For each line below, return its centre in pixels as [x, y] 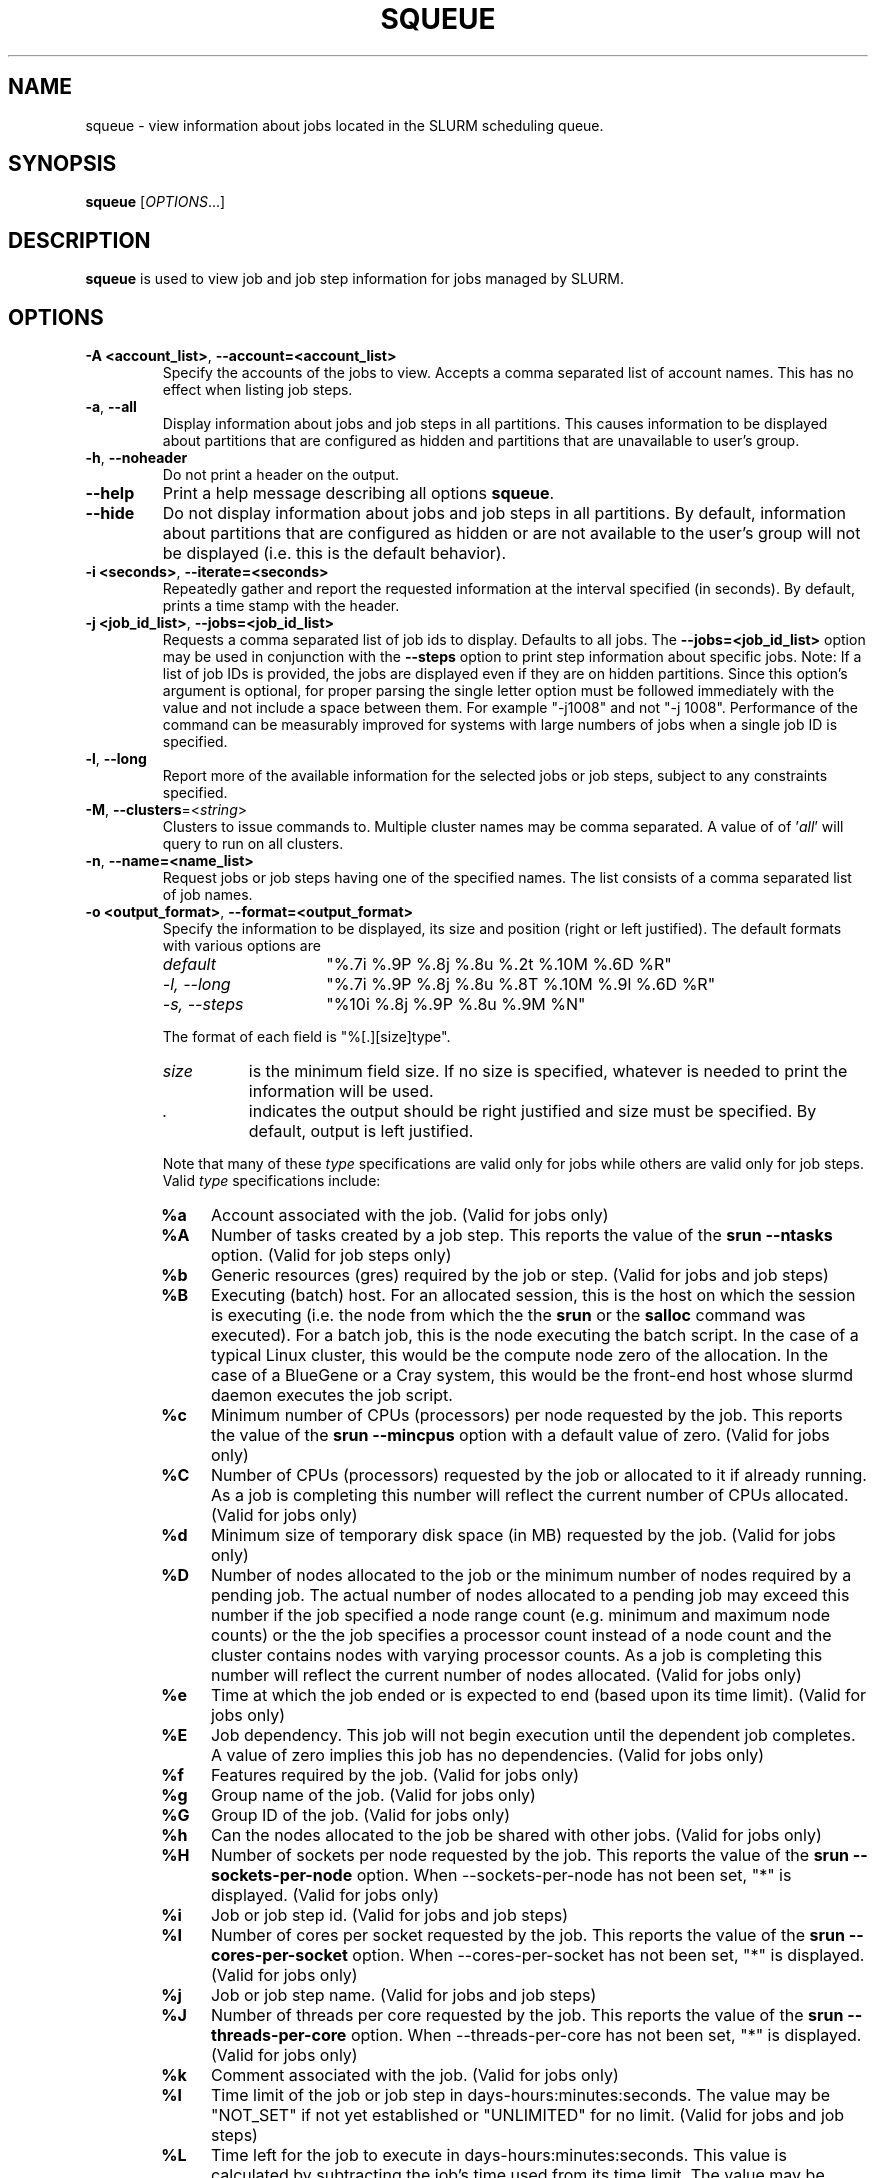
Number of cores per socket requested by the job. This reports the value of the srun [527, 1935]
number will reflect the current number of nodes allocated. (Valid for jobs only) [506, 1675]
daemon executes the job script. [331, 1395]
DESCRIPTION [79, 240]
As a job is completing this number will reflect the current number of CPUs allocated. [529, 1495]
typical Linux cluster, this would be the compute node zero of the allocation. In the [519, 1355]
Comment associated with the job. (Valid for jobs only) [414, 2075]
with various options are [241, 946]
